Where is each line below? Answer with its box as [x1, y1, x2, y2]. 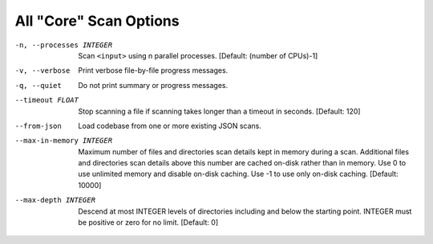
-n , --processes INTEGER [14, 40, 112, 50]
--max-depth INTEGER [14, 196, 96, 205]
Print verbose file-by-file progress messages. [78, 66, 229, 75]
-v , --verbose [14, 66, 71, 75]
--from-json [14, 121, 62, 130]
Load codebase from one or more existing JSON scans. [78, 121, 262, 130]
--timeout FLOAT [14, 96, 79, 105]
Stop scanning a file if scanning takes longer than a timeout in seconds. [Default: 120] [78, 106, 361, 116]
